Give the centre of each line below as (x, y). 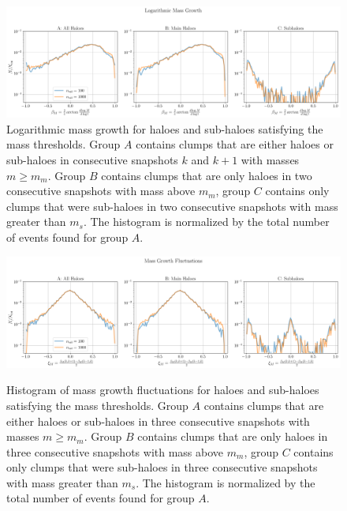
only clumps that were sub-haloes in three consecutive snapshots (162, 467)
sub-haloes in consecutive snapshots (92, 159)
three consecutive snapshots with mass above (115, 451)
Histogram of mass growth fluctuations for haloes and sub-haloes (163, 390)
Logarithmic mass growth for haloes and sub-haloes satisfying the (165, 128)
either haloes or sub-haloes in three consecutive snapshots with (158, 421)
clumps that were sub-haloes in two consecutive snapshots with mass (172, 206)
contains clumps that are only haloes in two (207, 175)
